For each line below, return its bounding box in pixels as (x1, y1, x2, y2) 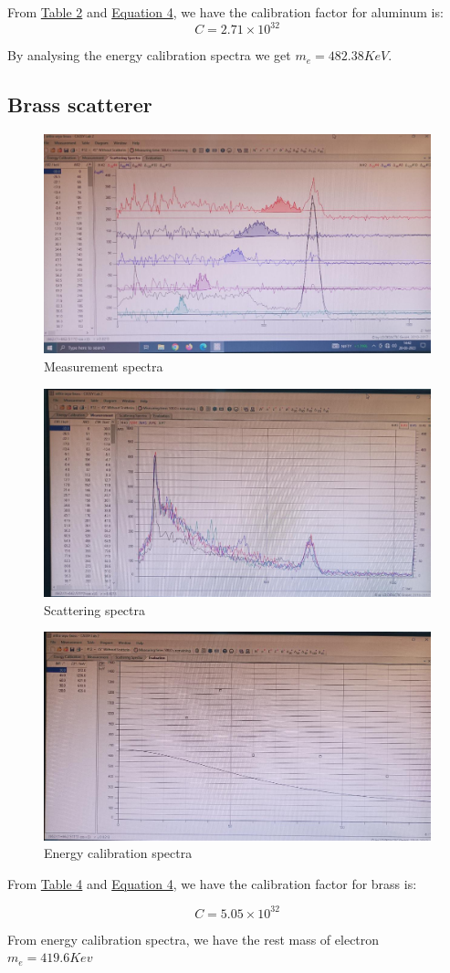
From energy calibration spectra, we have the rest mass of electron (7, 929, 380, 948)
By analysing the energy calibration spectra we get (7, 46, 291, 65)
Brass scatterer (7, 90, 152, 119)
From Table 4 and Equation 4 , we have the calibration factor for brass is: (7, 874, 417, 893)
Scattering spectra (44, 600, 145, 619)
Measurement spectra (44, 357, 163, 376)
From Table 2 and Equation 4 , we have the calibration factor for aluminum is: (7, 3, 444, 21)
